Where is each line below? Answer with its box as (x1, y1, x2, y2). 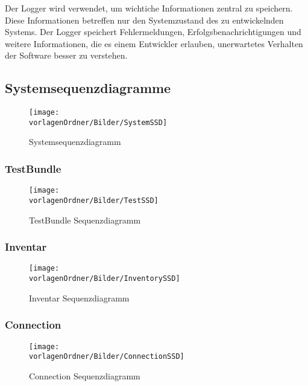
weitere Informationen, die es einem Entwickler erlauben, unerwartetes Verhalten (5, 37, 303, 50)
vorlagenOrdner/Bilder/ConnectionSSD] (29, 352, 184, 361)
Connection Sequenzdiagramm (29, 369, 140, 382)
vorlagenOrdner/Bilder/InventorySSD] (29, 274, 180, 283)
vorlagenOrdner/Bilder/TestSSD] (29, 196, 159, 205)
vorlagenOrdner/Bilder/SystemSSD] (29, 118, 168, 127)
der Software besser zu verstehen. (5, 49, 128, 62)
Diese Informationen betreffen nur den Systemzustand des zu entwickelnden (5, 13, 284, 26)
